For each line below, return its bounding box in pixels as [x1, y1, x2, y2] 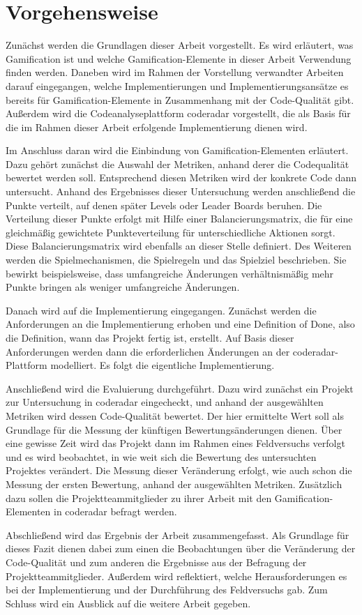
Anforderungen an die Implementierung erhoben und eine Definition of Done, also [6, 317, 355, 331]
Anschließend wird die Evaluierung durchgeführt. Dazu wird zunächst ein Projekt [6, 381, 354, 395]
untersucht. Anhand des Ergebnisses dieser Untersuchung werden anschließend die [6, 184, 356, 199]
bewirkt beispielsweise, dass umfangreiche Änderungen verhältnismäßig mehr [6, 266, 334, 280]
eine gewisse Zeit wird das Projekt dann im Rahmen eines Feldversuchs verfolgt [6, 436, 345, 450]
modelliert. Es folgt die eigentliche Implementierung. [50, 358, 275, 372]
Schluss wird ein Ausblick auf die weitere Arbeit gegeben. [6, 595, 251, 610]
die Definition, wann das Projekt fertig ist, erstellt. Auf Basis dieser [6, 331, 294, 344]
